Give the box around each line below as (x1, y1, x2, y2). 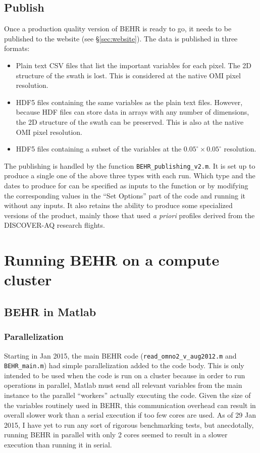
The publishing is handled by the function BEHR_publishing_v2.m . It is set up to (4, 160, 255, 171)
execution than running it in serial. (4, 439, 112, 449)
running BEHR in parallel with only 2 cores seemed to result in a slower (4, 429, 228, 440)
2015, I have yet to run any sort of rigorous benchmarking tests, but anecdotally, (4, 419, 254, 430)
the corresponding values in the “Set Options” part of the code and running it (4, 190, 245, 200)
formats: (4, 43, 30, 54)
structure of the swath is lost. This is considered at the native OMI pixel (16, 70, 241, 80)
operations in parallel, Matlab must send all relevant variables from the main (4, 380, 242, 390)
